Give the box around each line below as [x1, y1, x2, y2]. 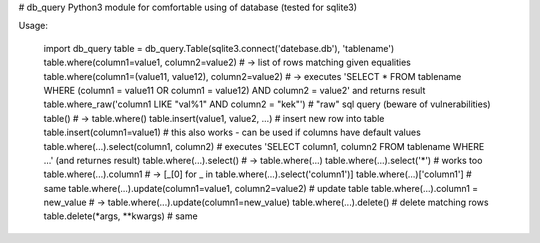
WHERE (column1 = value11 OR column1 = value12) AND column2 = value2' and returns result [43, 84, 426, 96]
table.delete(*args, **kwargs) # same [43, 210, 199, 222]
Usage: [18, 20, 49, 32]
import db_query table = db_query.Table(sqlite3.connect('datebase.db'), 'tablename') [43, 42, 395, 54]
